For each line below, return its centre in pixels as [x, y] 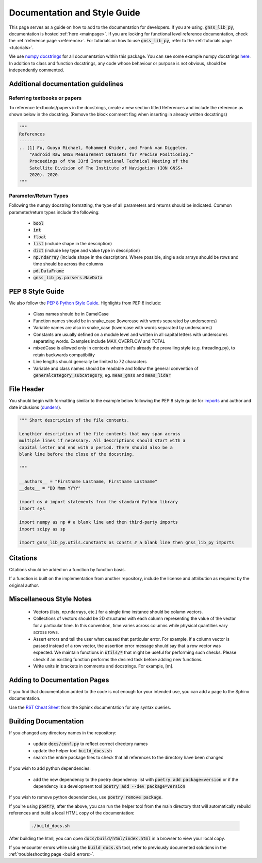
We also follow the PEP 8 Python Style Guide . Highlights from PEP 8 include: [85, 303]
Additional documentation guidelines [66, 84]
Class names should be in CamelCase [71, 314]
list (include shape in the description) [73, 244]
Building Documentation [47, 721]
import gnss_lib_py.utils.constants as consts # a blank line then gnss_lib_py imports [127, 543]
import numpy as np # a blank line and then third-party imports [98, 522]
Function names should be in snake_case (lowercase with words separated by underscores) [125, 321]
